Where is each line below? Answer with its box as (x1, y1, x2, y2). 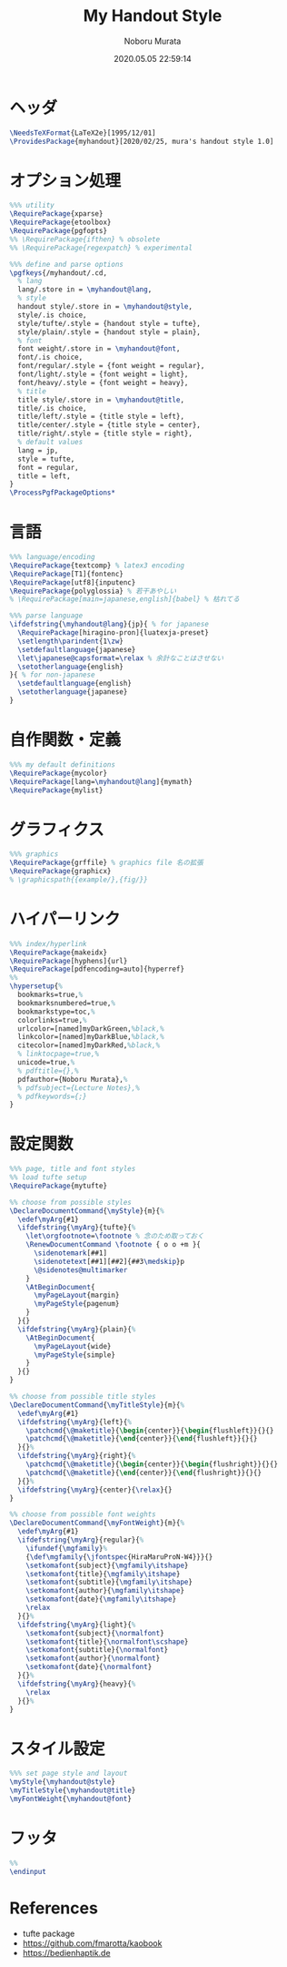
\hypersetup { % (9, 982, 64, 991)
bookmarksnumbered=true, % (17, 998, 116, 1007)
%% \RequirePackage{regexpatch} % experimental (9, 243, 193, 252)
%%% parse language (9, 611, 84, 620)
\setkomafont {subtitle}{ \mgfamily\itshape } (25, 1577, 193, 1587)
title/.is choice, (17, 403, 88, 413)
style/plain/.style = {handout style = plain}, (17, 327, 202, 337)
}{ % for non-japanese (9, 670, 95, 679)
